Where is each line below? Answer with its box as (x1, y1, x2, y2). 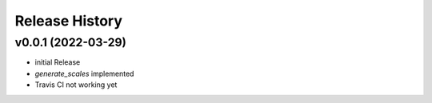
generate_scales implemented (34, 69, 134, 78)
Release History (14, 12, 123, 30)
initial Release (34, 57, 81, 67)
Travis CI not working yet (34, 80, 118, 89)
